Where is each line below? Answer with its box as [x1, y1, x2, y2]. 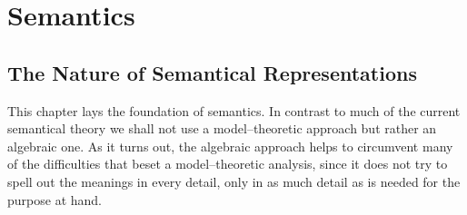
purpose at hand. [7, 190, 102, 209]
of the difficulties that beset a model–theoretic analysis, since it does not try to [7, 154, 448, 173]
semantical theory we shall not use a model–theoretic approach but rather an [7, 119, 437, 138]
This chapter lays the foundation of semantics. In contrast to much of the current [7, 101, 461, 120]
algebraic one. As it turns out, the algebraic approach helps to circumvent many [7, 136, 453, 155]
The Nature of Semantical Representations [7, 58, 417, 86]
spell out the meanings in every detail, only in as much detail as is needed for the [7, 171, 461, 191]
